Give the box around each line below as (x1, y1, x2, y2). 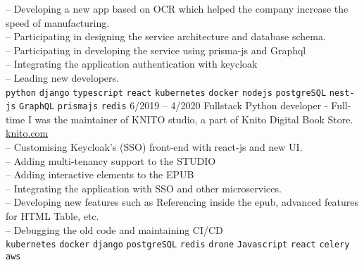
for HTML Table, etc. (6, 209, 99, 223)
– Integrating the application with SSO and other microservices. (6, 180, 282, 195)
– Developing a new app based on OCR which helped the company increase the (6, 1, 349, 16)
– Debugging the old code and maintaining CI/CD (6, 222, 223, 237)
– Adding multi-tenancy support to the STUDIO (6, 153, 216, 168)
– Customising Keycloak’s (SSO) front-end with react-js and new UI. (6, 140, 303, 154)
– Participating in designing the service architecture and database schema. (6, 29, 326, 44)
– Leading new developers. (6, 70, 119, 85)
